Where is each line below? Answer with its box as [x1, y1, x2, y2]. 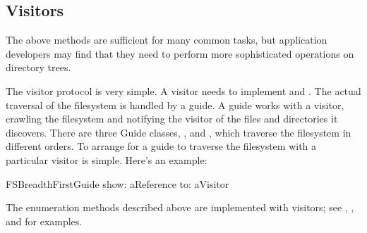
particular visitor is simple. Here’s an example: [6, 152, 207, 167]
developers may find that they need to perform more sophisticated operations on [6, 46, 354, 61]
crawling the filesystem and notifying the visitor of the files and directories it [6, 111, 338, 126]
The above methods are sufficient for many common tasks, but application [6, 32, 327, 47]
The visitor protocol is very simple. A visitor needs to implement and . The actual [6, 83, 361, 98]
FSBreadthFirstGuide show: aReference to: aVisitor [6, 176, 229, 191]
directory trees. [6, 60, 71, 75]
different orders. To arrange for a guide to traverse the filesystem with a [6, 139, 317, 153]
